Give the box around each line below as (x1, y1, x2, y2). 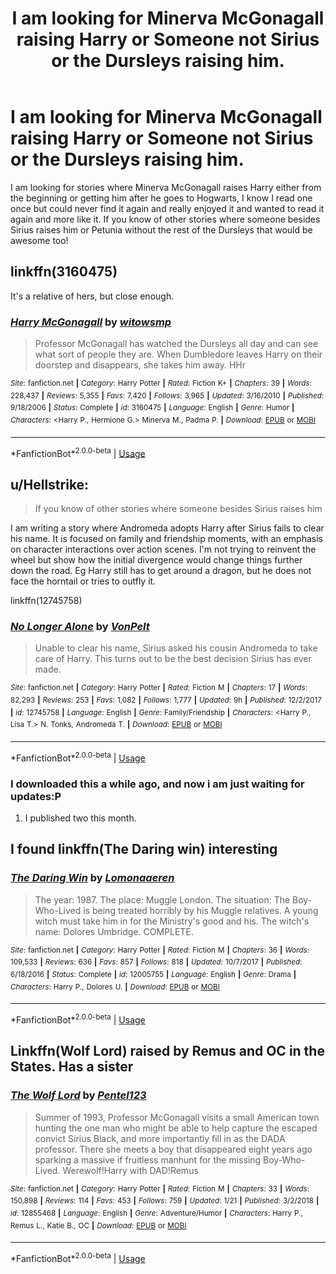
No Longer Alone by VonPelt (10, 620, 150, 634)
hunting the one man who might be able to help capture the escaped (34, 1122, 318, 1134)
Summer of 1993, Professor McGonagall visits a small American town (34, 1111, 320, 1123)
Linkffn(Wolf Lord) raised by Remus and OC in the (10, 1043, 325, 1060)
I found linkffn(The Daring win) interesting (10, 841, 278, 858)
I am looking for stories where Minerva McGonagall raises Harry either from (10, 181, 322, 193)
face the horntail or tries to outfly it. (10, 575, 157, 587)
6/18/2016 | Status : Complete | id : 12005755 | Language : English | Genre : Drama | (10, 970, 297, 980)
